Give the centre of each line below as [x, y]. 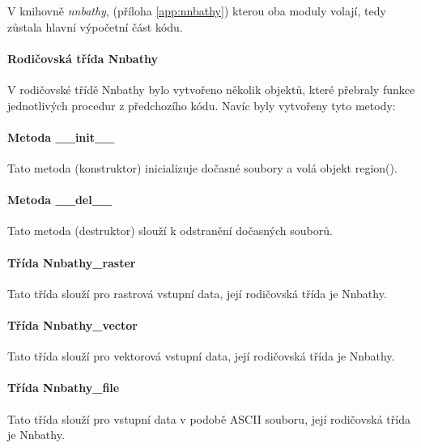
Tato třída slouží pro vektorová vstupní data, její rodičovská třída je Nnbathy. [201, 356]
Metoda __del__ [60, 200]
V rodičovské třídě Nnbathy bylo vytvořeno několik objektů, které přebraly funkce [211, 89]
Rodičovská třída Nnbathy [83, 58]
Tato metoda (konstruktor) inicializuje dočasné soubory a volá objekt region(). [202, 167]
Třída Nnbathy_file [64, 388]
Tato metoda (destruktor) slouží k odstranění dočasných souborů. [170, 230]
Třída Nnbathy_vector [72, 324]
